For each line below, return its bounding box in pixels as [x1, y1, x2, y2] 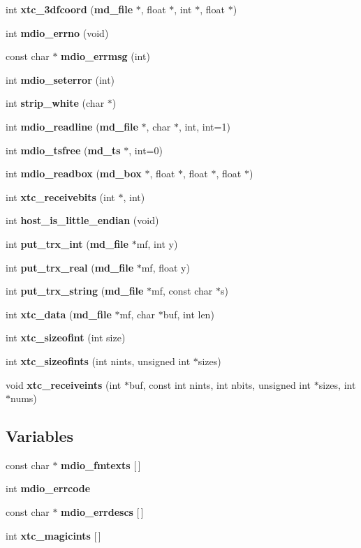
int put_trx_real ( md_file [6, 260, 134, 274]
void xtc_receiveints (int [6, 377, 121, 392]
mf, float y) [141, 260, 190, 274]
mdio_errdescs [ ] [61, 505, 144, 519]
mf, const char [152, 283, 213, 298]
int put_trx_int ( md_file [6, 236, 128, 251]
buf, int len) [163, 306, 214, 321]
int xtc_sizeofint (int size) [6, 330, 126, 345]
